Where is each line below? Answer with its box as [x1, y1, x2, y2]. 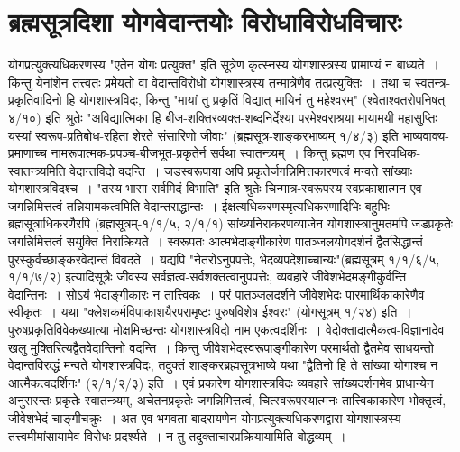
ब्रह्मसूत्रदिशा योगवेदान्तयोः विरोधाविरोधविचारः [8, 3, 402, 40]
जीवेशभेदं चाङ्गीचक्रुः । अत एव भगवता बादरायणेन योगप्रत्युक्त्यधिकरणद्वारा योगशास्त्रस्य [8, 409, 401, 427]
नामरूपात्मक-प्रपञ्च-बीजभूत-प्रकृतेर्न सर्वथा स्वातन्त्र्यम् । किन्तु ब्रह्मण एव [51, 143, 371, 162]
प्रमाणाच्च [8, 143, 47, 162]
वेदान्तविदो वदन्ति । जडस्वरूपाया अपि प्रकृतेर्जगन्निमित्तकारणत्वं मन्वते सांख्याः [69, 161, 413, 180]
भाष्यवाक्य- [402, 125, 449, 144]
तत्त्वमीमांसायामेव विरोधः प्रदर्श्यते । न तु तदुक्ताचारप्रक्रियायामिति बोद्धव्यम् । [8, 426, 346, 445]
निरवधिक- [374, 143, 421, 162]
